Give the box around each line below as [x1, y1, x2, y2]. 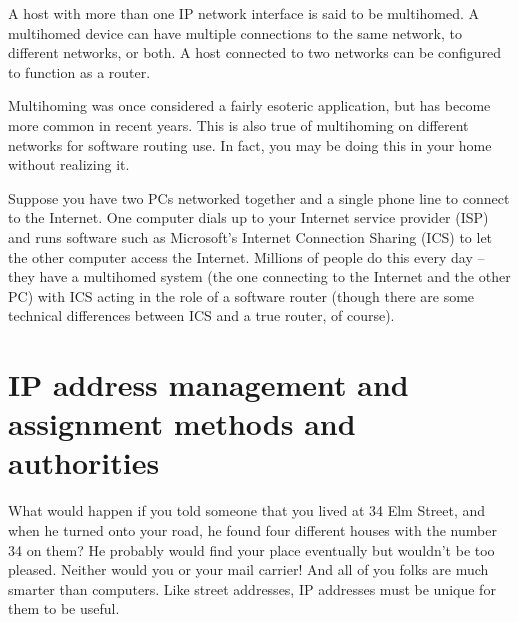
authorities [8, 442, 160, 483]
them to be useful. [8, 598, 120, 619]
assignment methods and [8, 403, 356, 444]
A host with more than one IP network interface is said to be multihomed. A [8, 3, 480, 23]
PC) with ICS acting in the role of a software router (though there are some [8, 285, 475, 306]
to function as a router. [8, 61, 151, 82]
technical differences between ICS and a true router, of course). [8, 305, 395, 326]
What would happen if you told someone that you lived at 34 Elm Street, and [8, 500, 486, 521]
